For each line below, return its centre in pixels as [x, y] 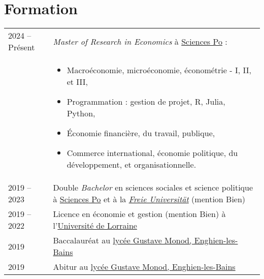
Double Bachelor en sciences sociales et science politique [153, 188]
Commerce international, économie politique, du [152, 153]
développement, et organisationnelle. [131, 165]
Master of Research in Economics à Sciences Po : [140, 41]
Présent [22, 47]
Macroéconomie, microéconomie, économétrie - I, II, [159, 70]
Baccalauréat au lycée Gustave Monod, [122, 240]
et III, [77, 82]
